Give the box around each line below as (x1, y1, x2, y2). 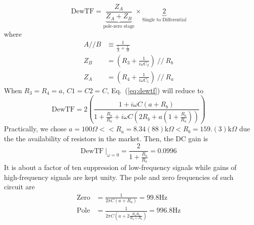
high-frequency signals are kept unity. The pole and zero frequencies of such (4, 171, 234, 182)
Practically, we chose (4, 123, 67, 134)
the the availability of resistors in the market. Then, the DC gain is (4, 133, 208, 143)
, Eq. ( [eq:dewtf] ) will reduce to (107, 85, 203, 95)
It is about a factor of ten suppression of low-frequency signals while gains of (4, 162, 237, 172)
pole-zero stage (103, 24, 135, 29)
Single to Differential (142, 17, 187, 23)
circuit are (4, 181, 35, 192)
